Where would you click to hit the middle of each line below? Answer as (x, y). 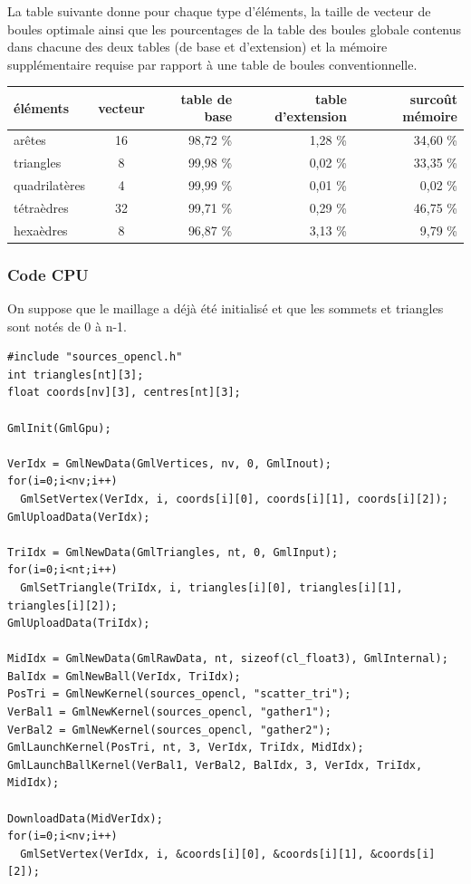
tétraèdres (41, 207)
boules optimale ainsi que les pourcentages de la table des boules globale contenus (235, 29)
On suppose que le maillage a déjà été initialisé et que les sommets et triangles (226, 308)
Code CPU (48, 274)
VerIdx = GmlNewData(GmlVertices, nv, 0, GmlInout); (169, 463)
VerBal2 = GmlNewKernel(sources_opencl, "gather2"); (169, 730)
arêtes (30, 140)
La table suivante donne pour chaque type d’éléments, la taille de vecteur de (219, 11)
